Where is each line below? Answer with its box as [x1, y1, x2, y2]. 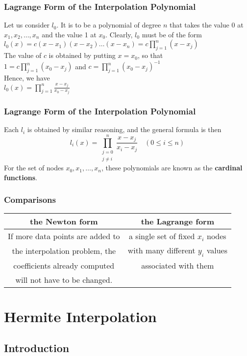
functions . [4, 172, 37, 183]
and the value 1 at [42, 29, 97, 39]
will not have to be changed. [15, 274, 113, 286]
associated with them [141, 260, 214, 272]
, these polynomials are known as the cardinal [101, 163, 243, 173]
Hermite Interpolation [4, 306, 157, 327]
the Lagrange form [141, 215, 215, 227]
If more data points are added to [8, 230, 120, 242]
